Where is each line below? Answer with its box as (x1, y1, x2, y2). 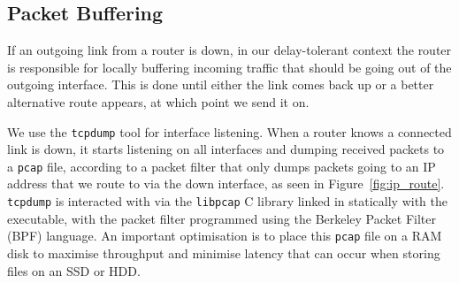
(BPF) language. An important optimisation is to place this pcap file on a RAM (7, 226, 442, 245)
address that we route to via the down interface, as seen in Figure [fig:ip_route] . (7, 174, 445, 193)
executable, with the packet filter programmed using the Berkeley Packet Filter (7, 209, 436, 227)
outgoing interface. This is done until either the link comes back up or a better (7, 75, 434, 94)
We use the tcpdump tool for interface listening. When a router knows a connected (7, 122, 452, 141)
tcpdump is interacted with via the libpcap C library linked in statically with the (7, 192, 448, 210)
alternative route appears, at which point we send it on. (7, 92, 310, 111)
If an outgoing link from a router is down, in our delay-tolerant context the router (7, 41, 452, 59)
